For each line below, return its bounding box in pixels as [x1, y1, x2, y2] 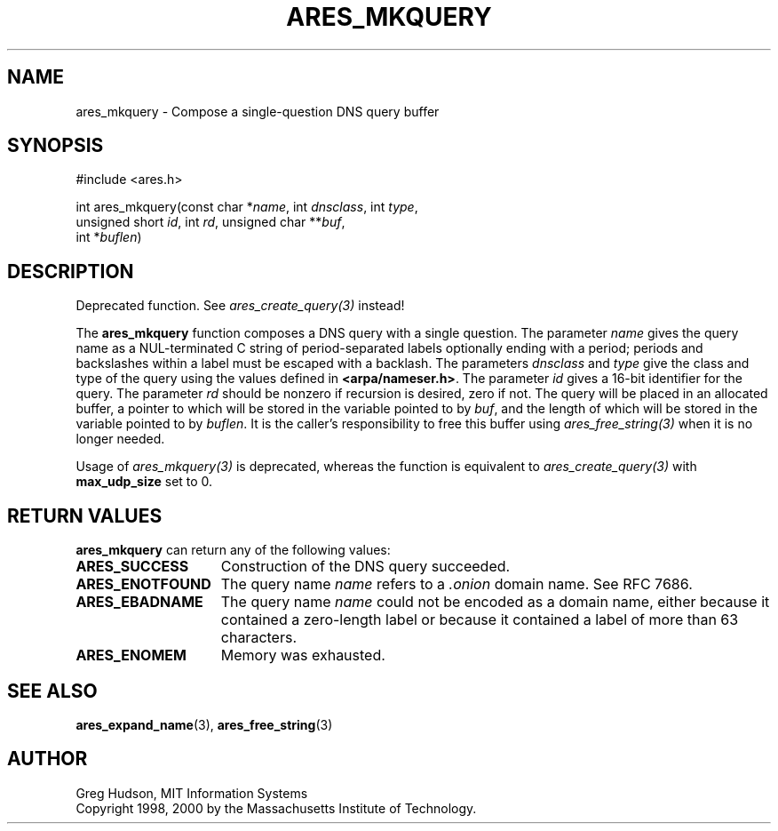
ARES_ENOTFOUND [75, 575, 211, 594]
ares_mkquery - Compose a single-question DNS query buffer [75, 103, 440, 119]
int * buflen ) [75, 229, 142, 245]
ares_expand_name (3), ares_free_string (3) [75, 716, 333, 732]
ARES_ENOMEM [75, 646, 187, 665]
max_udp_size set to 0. [75, 474, 213, 490]
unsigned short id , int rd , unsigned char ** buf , [75, 214, 345, 230]
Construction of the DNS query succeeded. [220, 557, 511, 576]
